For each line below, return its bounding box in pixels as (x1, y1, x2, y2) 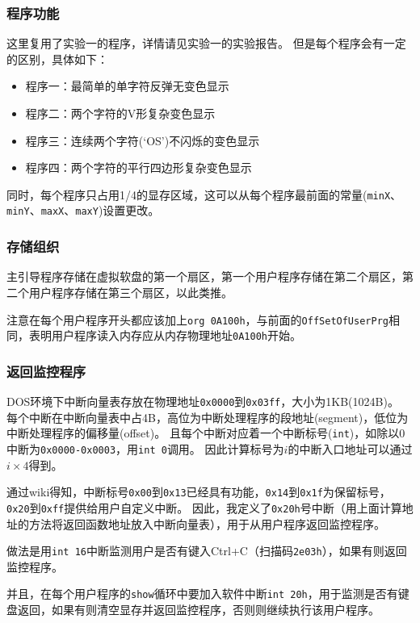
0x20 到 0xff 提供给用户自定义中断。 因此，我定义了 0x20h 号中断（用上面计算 (6, 499, 402, 516)
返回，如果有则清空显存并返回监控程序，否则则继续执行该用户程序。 (17, 601, 380, 617)
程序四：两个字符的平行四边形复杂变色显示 (25, 159, 252, 176)
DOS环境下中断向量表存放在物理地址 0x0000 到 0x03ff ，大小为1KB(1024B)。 (6, 393, 399, 410)
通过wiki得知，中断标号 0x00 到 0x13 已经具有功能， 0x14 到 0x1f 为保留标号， (6, 483, 391, 500)
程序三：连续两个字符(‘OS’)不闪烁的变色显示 (25, 132, 260, 148)
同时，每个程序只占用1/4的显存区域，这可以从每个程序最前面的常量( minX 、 (6, 186, 402, 203)
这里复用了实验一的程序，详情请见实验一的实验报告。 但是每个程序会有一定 (6, 35, 406, 52)
